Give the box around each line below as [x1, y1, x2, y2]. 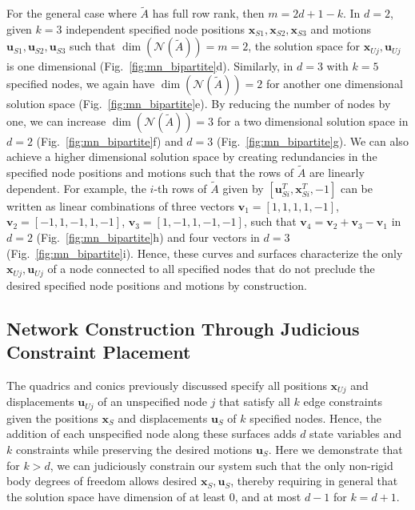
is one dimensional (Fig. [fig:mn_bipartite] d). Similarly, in [6, 58, 293, 74]
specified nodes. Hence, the [249, 409, 381, 426]
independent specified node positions [66, 20, 245, 37]
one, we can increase [6, 112, 106, 129]
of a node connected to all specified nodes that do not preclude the [47, 260, 375, 277]
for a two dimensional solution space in [217, 112, 409, 129]
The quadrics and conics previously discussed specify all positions [6, 376, 327, 393]
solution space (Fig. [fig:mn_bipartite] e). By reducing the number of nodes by [6, 95, 391, 111]
